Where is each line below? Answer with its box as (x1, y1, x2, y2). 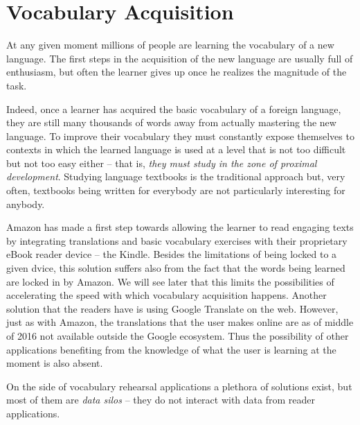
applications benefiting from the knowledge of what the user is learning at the (6, 342, 336, 356)
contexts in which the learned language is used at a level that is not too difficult (6, 142, 346, 157)
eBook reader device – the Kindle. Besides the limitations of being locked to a (6, 247, 337, 261)
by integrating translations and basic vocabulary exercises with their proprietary (6, 233, 348, 248)
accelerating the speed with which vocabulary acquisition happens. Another (6, 288, 327, 302)
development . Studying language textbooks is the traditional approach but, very (6, 169, 345, 184)
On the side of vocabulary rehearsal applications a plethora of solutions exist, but (6, 379, 352, 393)
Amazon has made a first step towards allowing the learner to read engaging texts (6, 220, 354, 234)
